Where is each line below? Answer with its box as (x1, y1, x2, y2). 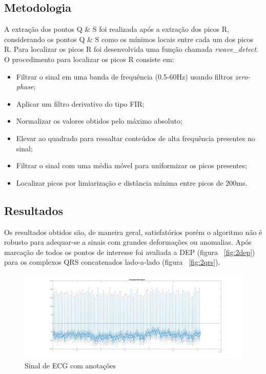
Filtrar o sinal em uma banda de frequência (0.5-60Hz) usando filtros (16, 71, 233, 82)
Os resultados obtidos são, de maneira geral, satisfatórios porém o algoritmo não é (4, 226, 262, 237)
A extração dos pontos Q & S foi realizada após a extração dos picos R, (4, 24, 229, 34)
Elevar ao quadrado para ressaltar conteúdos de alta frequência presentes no (16, 132, 255, 143)
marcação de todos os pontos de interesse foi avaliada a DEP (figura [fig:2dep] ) (4, 246, 255, 257)
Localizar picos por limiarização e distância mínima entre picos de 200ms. (16, 177, 248, 188)
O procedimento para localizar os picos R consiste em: (4, 53, 174, 64)
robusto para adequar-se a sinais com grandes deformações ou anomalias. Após (4, 237, 252, 247)
